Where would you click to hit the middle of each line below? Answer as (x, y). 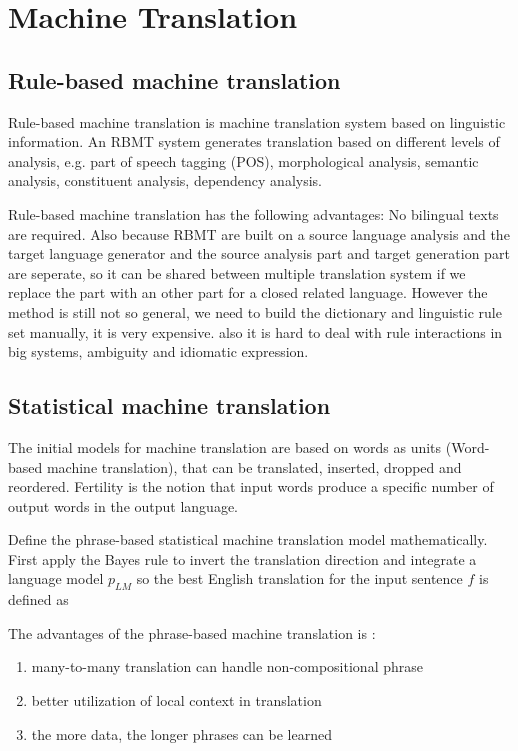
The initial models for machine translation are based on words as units (225, 446)
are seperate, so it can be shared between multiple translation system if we (237, 272)
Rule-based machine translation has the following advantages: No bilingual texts (253, 213)
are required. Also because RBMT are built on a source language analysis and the (259, 233)
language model (56, 578)
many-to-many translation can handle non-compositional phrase (227, 666)
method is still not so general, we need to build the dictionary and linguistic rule (255, 311)
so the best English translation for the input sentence (299, 578)
